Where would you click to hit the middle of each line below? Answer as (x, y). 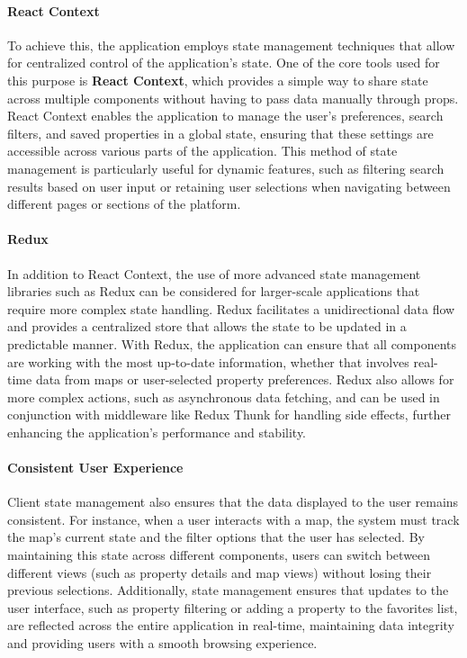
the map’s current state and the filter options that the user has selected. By (216, 537)
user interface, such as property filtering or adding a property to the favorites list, (233, 607)
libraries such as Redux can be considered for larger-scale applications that (214, 291)
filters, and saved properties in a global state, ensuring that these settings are (220, 133)
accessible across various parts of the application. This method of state (202, 151)
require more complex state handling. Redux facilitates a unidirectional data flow (231, 308)
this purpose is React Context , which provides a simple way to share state (218, 80)
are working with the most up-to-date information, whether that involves (208, 361)
